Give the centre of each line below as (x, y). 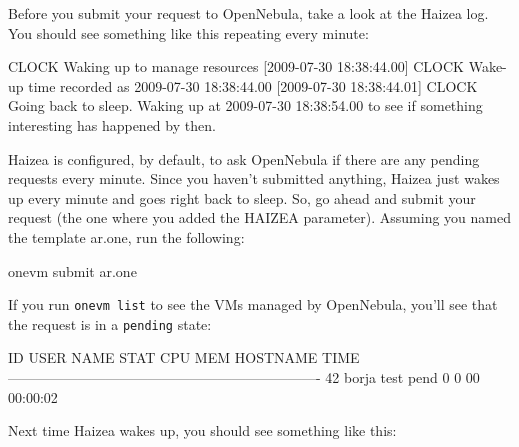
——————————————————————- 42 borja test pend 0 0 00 (244, 377)
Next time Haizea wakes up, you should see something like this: (202, 430)
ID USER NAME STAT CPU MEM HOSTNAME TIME (184, 357)
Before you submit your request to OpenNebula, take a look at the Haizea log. (248, 13)
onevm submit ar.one (72, 270)
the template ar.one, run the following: (126, 236)
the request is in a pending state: (110, 323)
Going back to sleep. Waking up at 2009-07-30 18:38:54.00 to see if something (245, 105)
